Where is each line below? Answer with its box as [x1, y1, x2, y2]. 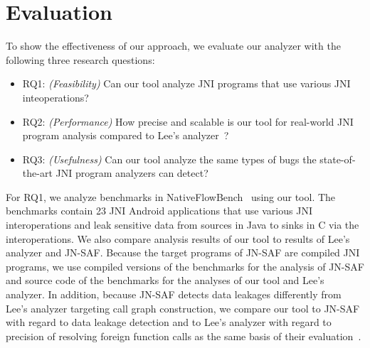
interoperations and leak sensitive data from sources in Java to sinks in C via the [6, 217, 359, 232]
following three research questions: [6, 52, 155, 67]
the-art [22, 165, 53, 180]
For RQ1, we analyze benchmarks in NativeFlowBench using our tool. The [6, 189, 336, 204]
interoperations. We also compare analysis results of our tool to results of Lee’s [6, 231, 350, 246]
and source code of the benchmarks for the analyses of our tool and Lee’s [6, 273, 324, 288]
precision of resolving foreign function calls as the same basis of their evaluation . [6, 328, 361, 343]
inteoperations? [22, 89, 89, 104]
